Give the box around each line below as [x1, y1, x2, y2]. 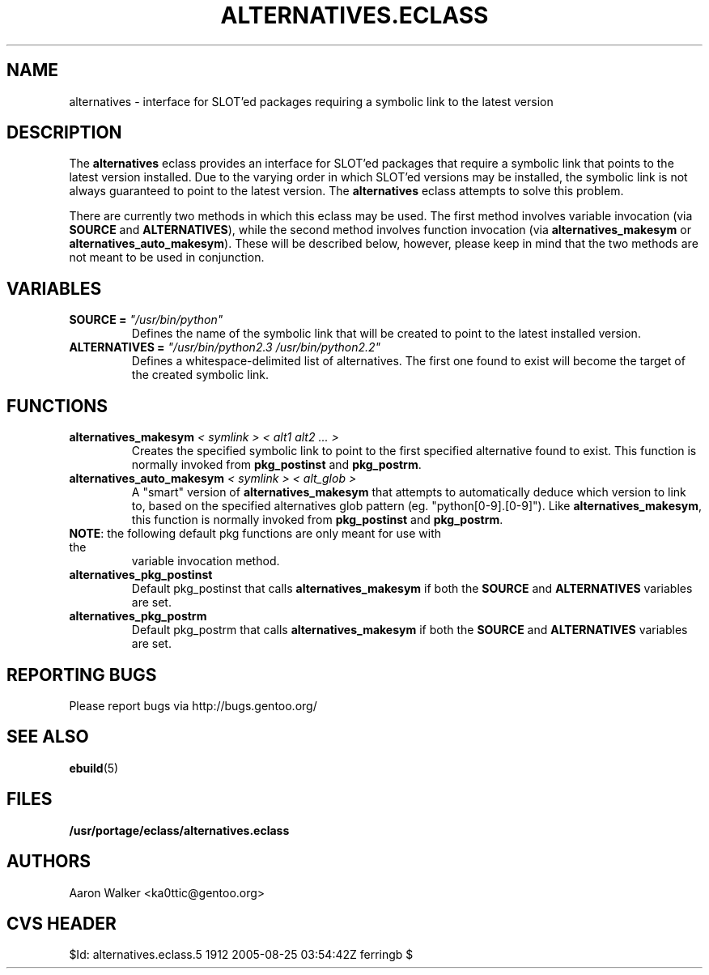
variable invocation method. [131, 554, 280, 568]
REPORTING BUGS [6, 664, 157, 685]
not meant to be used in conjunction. [69, 250, 265, 265]
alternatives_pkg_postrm [69, 609, 207, 624]
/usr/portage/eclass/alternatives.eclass [69, 823, 290, 837]
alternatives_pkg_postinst [69, 568, 213, 582]
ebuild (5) [69, 760, 119, 775]
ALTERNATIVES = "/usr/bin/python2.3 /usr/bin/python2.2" [69, 340, 381, 355]
